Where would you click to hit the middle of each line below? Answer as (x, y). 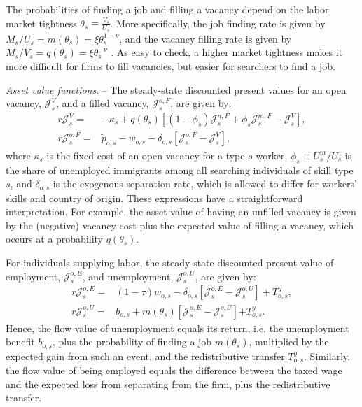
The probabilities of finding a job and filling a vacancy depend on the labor (167, 9)
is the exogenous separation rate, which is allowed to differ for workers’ (205, 184)
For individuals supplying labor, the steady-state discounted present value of (170, 263)
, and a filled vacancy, (102, 103)
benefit (20, 342)
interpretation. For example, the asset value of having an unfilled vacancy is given (181, 212)
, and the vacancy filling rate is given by (206, 38)
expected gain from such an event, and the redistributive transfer (145, 356)
